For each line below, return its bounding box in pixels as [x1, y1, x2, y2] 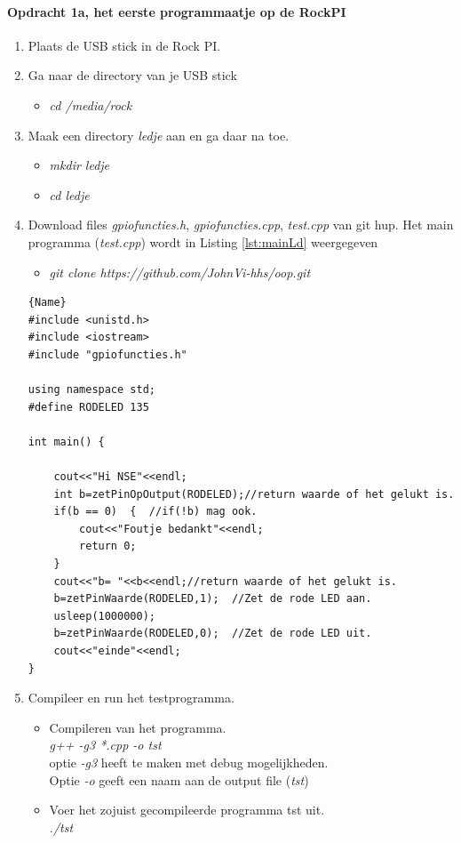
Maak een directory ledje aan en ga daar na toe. [28, 125, 290, 144]
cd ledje [49, 185, 90, 204]
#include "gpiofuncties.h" [28, 348, 187, 361]
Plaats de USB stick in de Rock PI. [28, 36, 221, 54]
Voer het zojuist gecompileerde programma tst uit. [49, 800, 325, 819]
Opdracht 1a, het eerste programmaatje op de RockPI [7, 2, 346, 20]
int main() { [28, 435, 105, 448]
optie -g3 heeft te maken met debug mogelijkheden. [49, 752, 329, 771]
